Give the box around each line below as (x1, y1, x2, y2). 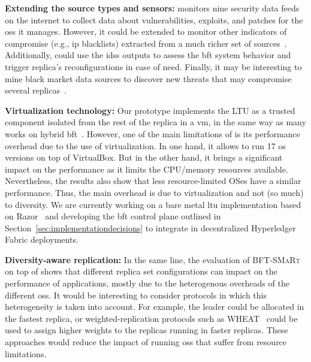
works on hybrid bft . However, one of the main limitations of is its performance (5, 127, 300, 140)
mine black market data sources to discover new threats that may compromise (5, 72, 292, 85)
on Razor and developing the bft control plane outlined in (5, 210, 221, 222)
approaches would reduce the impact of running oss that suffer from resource (5, 336, 287, 348)
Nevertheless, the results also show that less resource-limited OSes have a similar (5, 174, 301, 187)
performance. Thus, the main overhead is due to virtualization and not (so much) (5, 186, 304, 198)
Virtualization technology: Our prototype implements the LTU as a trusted (5, 104, 295, 116)
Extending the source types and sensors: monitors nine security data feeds (5, 2, 300, 14)
